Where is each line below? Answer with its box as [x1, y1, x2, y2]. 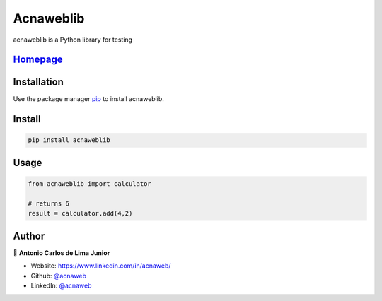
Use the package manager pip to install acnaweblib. [13, 95, 164, 103]
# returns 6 [28, 199, 70, 208]
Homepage [13, 54, 63, 66]
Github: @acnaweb [30, 271, 86, 280]
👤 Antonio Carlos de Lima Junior [13, 248, 110, 257]
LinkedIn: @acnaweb [30, 281, 92, 290]
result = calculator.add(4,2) [28, 209, 133, 218]
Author [13, 230, 45, 242]
